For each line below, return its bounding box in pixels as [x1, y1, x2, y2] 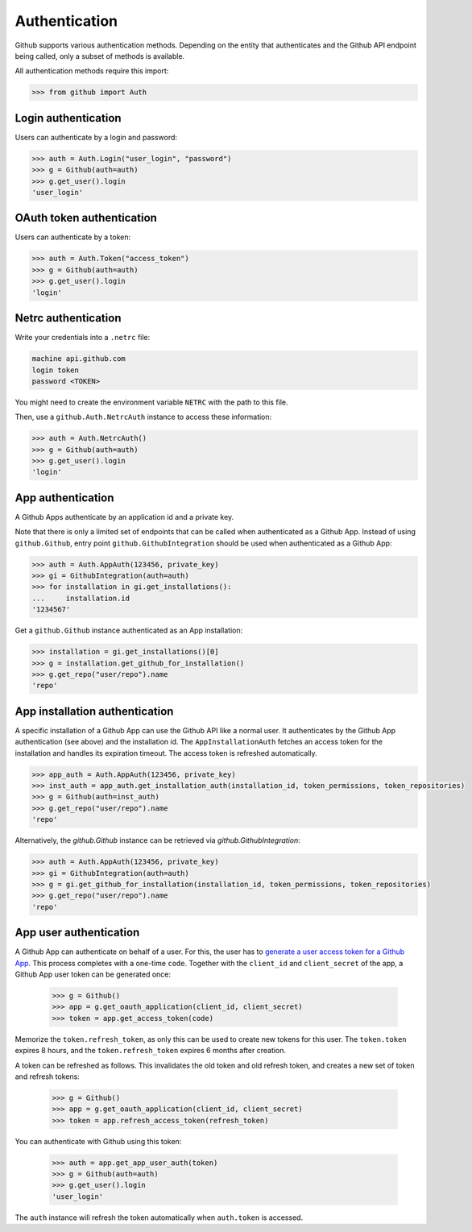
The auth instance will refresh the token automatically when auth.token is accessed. [14, 1213, 304, 1222]
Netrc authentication [14, 311, 122, 326]
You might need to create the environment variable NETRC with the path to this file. [14, 397, 289, 407]
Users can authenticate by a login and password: [14, 132, 177, 142]
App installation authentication [14, 704, 174, 718]
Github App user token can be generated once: [14, 969, 172, 979]
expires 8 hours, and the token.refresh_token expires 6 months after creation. [14, 1046, 286, 1056]
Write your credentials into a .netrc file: [14, 333, 151, 342]
